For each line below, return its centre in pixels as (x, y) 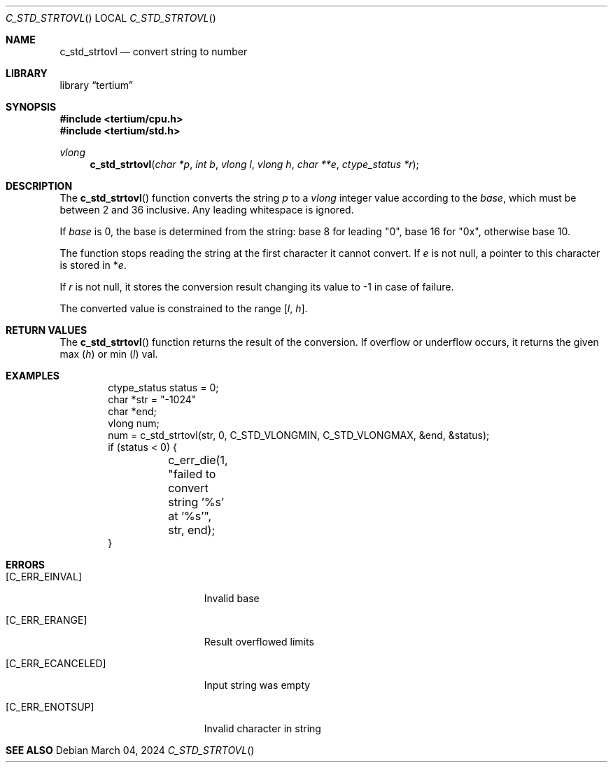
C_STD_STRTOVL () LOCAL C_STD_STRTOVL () (111, 18)
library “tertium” (96, 85)
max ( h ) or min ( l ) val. (109, 354)
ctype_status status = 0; (163, 388)
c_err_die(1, (198, 460)
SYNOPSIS (31, 107)
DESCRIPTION (39, 186)
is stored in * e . (93, 265)
